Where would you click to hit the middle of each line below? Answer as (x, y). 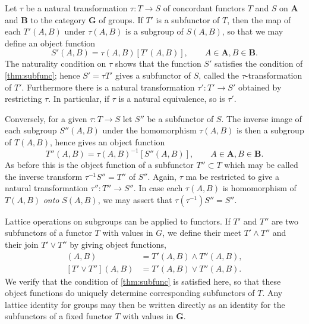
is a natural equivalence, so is (172, 99)
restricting (23, 99)
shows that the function (158, 63)
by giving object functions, (118, 244)
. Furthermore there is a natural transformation (108, 87)
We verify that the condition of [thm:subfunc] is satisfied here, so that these (143, 281)
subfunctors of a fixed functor (59, 316)
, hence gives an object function (107, 141)
